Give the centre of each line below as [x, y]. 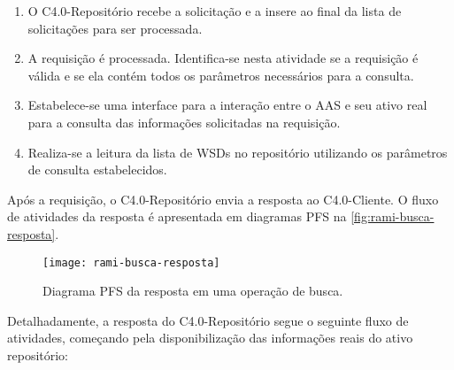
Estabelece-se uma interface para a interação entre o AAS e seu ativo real [227, 105]
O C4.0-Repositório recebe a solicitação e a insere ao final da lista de [215, 11]
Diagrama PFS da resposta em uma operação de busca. [193, 291]
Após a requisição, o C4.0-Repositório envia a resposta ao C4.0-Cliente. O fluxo [223, 199]
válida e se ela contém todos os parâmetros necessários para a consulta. [221, 75]
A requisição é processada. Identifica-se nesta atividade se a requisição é [223, 58]
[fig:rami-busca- [392, 216]
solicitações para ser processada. [115, 28]
